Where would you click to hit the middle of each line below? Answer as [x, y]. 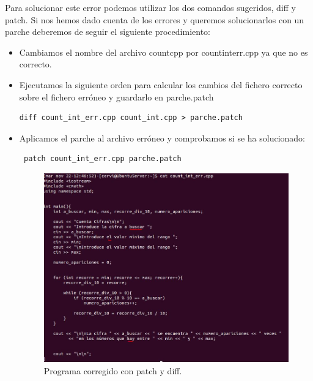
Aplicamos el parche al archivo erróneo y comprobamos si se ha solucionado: [162, 138]
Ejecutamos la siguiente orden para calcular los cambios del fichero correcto [161, 84]
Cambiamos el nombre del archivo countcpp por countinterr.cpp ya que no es [164, 52]
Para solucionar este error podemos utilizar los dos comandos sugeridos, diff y [150, 7]
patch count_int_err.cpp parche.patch [102, 159]
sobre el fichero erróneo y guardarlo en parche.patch [116, 96]
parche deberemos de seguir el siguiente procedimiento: [108, 32]
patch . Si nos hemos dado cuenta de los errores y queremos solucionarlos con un [155, 19]
